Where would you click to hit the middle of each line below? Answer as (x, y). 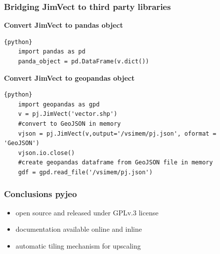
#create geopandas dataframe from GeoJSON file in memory (115, 163)
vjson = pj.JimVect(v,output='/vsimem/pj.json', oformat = (117, 133)
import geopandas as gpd (59, 104)
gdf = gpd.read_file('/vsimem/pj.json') (85, 172)
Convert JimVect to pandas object (64, 25)
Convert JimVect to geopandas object (69, 77)
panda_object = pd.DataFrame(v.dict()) (84, 61)
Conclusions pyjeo (41, 194)
